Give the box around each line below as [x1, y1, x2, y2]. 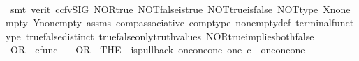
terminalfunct [295, 15, 354, 30]
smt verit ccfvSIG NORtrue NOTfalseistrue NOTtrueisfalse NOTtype [10, 1, 318, 16]
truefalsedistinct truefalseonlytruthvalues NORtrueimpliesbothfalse [25, 28, 314, 43]
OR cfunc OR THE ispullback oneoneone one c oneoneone [10, 42, 305, 57]
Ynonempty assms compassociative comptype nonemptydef [32, 15, 291, 30]
